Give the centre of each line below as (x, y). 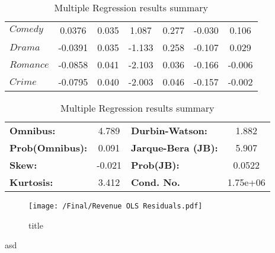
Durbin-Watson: (169, 130)
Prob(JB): (155, 165)
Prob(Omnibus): (49, 148)
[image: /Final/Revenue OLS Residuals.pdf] (116, 206)
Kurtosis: (31, 182)
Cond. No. (155, 182)
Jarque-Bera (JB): (174, 148)
